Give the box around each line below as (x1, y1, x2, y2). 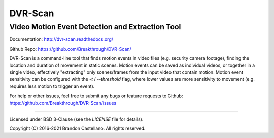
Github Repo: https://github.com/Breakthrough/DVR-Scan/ (9, 45, 131, 52)
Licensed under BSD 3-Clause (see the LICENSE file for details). (9, 116, 144, 122)
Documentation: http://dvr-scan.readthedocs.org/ (9, 36, 114, 42)
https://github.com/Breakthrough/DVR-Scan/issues (9, 100, 117, 106)
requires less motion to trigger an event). (9, 83, 95, 89)
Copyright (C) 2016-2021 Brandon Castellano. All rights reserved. (9, 125, 146, 131)
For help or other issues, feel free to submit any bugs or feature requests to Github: (9, 93, 183, 99)
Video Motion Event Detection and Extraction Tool (9, 22, 181, 31)
